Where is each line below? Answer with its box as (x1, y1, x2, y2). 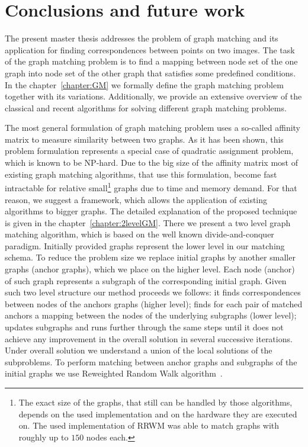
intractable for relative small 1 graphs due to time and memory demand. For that (5, 180, 297, 194)
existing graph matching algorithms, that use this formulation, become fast (5, 168, 277, 180)
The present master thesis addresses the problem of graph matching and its (5, 32, 278, 44)
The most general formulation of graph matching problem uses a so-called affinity (5, 121, 300, 134)
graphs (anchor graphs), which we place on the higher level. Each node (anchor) (5, 263, 295, 275)
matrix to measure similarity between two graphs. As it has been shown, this (5, 133, 284, 145)
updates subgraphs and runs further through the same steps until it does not (5, 321, 284, 333)
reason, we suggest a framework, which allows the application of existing (5, 193, 268, 205)
